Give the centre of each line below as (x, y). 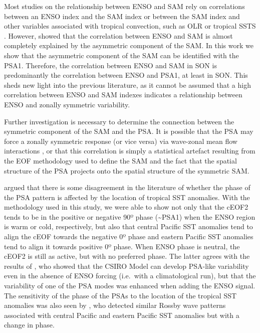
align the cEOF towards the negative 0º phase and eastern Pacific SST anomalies (129, 236)
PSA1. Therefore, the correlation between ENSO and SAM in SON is (110, 65)
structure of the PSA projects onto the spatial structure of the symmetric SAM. (127, 170)
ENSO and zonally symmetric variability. (67, 104)
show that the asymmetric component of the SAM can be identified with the (121, 55)
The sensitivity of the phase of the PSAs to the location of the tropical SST (120, 295)
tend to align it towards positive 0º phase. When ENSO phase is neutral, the (122, 246)
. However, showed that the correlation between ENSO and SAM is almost (118, 35)
